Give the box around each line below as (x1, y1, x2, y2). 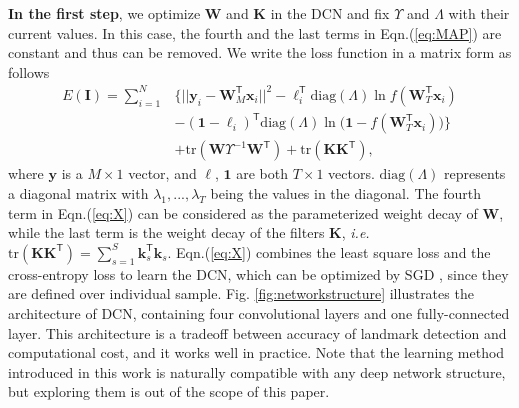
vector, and (128, 163, 197, 184)
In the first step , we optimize (8, 3, 201, 23)
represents (444, 163, 506, 184)
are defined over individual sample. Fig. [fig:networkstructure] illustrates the (8, 283, 474, 304)
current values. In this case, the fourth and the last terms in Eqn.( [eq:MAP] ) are (8, 22, 502, 43)
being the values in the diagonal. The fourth (210, 183, 481, 204)
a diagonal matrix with (8, 183, 149, 204)
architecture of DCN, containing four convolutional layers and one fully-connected (8, 303, 510, 324)
